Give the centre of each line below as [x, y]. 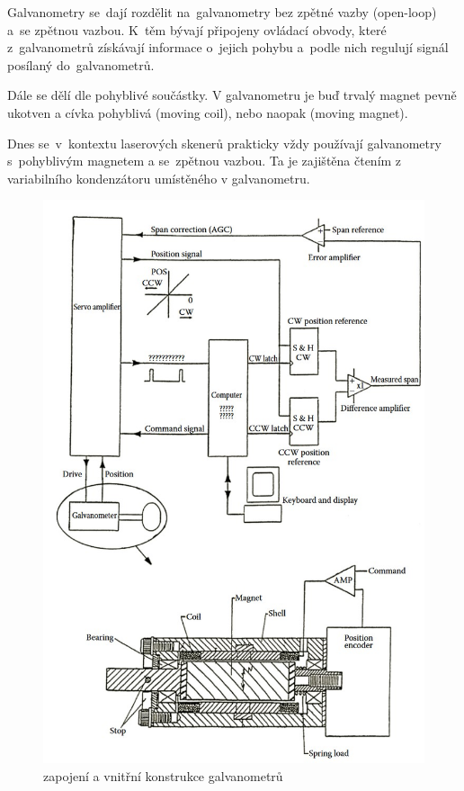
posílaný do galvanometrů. [81, 64]
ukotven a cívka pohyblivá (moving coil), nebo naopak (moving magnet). [208, 112]
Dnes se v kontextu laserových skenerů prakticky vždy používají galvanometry [224, 143]
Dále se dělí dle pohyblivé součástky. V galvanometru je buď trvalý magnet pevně [232, 95]
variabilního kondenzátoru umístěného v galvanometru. [159, 178]
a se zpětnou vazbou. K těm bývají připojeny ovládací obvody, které [197, 29]
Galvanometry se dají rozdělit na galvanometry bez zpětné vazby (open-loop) [222, 12]
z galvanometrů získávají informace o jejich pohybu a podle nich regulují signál [228, 47]
